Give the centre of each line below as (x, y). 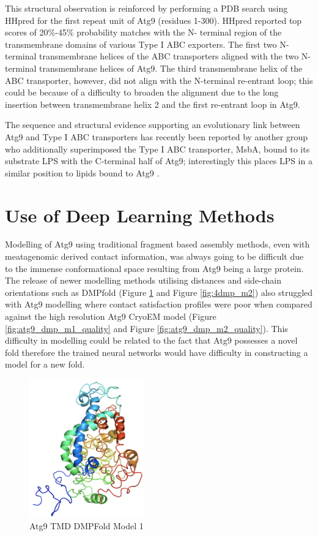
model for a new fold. (45, 364)
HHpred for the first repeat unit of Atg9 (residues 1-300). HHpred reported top (153, 20)
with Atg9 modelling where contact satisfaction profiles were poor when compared (159, 304)
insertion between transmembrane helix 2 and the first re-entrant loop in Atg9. (153, 104)
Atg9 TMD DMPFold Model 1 (87, 525)
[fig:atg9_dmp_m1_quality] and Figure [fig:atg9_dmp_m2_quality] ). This (146, 328)
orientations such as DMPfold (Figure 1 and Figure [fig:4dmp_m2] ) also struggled (159, 292)
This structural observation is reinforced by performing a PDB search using (146, 8)
